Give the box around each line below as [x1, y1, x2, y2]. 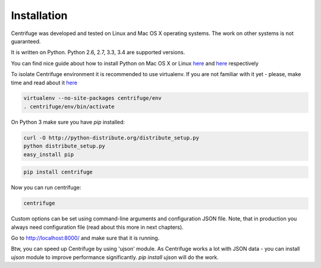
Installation [11, 9, 68, 22]
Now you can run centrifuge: [11, 184, 81, 191]
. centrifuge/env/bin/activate [23, 103, 115, 110]
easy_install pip [23, 151, 74, 157]
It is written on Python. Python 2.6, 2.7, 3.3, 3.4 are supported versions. [11, 49, 185, 56]
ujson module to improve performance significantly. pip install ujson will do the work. [11, 253, 219, 261]
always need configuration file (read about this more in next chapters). [11, 223, 184, 231]
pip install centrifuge [23, 169, 93, 175]
